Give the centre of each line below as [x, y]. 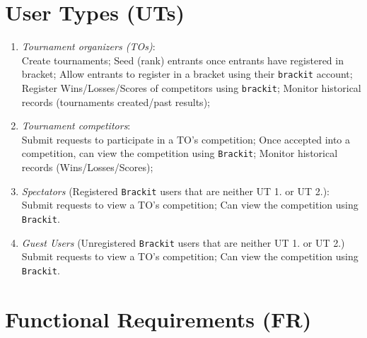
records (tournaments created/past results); [116, 101]
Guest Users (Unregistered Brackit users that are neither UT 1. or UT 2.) [183, 242]
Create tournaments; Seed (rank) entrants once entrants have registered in [182, 60]
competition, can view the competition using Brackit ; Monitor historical [180, 153]
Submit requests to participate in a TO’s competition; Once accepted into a [186, 139]
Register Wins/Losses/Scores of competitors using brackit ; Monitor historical [191, 87]
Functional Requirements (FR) [158, 319]
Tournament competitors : [76, 126]
